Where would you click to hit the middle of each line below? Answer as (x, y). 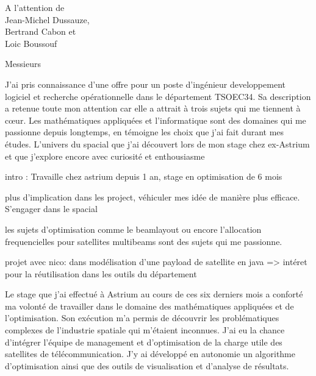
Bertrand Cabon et (41, 31)
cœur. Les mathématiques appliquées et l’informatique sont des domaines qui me (156, 120)
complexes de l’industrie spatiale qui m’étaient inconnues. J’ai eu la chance (145, 330)
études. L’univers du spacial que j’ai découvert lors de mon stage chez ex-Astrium (157, 144)
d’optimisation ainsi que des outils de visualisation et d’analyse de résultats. (147, 365)
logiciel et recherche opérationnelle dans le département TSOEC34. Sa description (158, 96)
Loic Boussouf (31, 43)
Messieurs (23, 64)
